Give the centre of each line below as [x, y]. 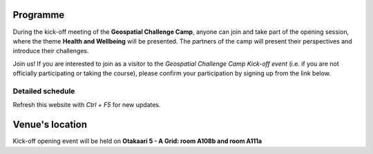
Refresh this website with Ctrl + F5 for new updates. [87, 105]
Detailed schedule [44, 91]
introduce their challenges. [51, 51]
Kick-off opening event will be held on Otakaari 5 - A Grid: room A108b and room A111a [137, 141]
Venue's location [50, 125]
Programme [39, 15]
